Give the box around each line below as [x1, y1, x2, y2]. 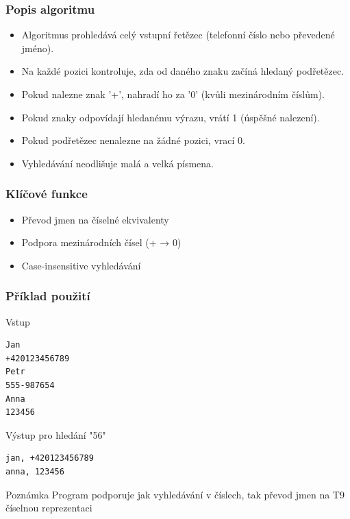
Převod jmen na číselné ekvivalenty [21, 212, 169, 226]
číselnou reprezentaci [5, 500, 92, 515]
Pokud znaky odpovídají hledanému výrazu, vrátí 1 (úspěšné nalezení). [21, 110, 320, 124]
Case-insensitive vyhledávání [21, 258, 141, 272]
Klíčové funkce [5, 185, 88, 202]
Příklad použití [5, 287, 90, 304]
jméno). [21, 40, 54, 55]
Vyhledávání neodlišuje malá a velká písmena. [21, 156, 214, 170]
